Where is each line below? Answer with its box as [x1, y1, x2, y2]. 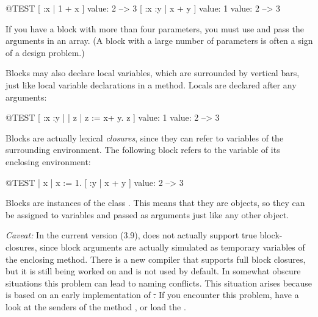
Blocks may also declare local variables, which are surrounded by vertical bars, [5, 66, 300, 79]
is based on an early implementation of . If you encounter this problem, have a [5, 288, 299, 301]
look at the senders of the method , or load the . [5, 300, 186, 313]
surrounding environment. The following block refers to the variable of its [5, 143, 280, 156]
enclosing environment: [5, 155, 91, 168]
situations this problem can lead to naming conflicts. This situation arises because [5, 276, 313, 289]
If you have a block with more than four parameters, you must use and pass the [5, 22, 304, 35]
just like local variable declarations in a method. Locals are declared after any [5, 78, 297, 91]
